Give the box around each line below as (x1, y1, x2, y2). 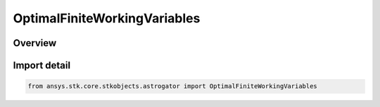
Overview (13, 37, 57, 49)
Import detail (13, 59, 70, 71)
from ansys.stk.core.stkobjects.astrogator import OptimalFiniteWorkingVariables (27, 83, 318, 90)
